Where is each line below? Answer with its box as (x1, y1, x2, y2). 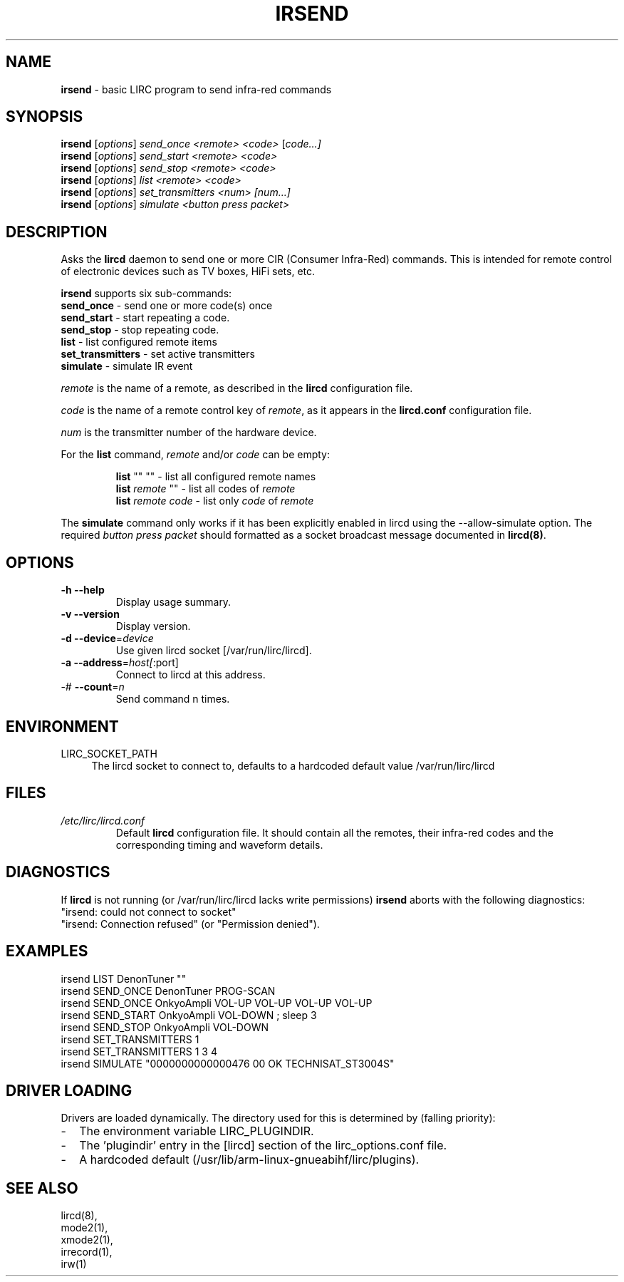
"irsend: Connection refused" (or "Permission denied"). (61, 917, 320, 930)
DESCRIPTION (6, 222, 108, 241)
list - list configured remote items (61, 336, 217, 348)
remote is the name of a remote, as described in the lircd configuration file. (61, 382, 413, 395)
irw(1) (61, 1258, 87, 1271)
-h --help (61, 584, 105, 596)
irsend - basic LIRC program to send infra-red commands (61, 83, 332, 95)
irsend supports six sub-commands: (61, 287, 232, 300)
